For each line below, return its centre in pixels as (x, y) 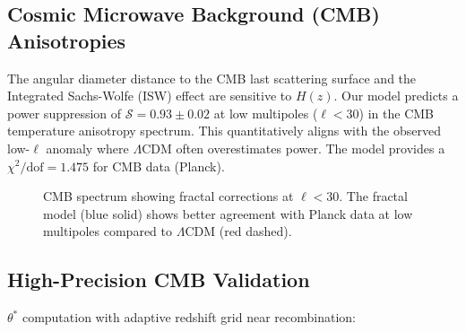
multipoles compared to (108, 231)
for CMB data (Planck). (159, 166)
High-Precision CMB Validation (159, 280)
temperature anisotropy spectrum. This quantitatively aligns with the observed (224, 131)
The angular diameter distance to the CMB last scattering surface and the (212, 78)
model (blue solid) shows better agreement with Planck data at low (228, 213)
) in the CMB (397, 113)
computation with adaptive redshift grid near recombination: (189, 317)
